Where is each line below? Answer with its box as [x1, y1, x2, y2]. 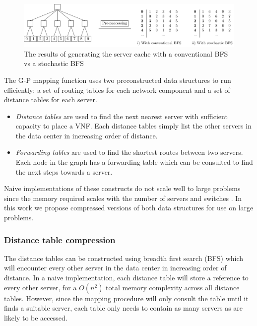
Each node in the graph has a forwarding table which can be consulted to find [15, 157, 253, 167]
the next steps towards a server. [15, 166, 113, 177]
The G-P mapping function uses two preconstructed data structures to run [4, 74, 231, 85]
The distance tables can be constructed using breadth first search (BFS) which [4, 253, 244, 263]
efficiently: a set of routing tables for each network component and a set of [4, 84, 230, 95]
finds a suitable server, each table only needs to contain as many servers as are [4, 303, 243, 313]
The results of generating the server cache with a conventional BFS [24, 48, 228, 59]
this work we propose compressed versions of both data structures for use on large [4, 202, 254, 213]
